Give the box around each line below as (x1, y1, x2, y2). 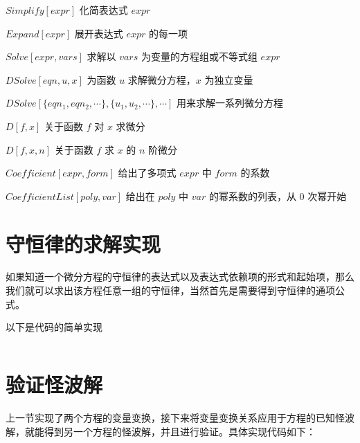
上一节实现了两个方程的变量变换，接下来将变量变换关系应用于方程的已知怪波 (6, 410, 354, 424)
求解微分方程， (127, 72, 196, 87)
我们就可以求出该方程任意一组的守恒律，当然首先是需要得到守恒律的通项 (6, 283, 335, 298)
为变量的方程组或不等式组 (141, 49, 258, 64)
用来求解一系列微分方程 (177, 96, 284, 110)
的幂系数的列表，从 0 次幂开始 (208, 188, 347, 203)
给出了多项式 (118, 165, 177, 180)
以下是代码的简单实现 (6, 320, 102, 334)
